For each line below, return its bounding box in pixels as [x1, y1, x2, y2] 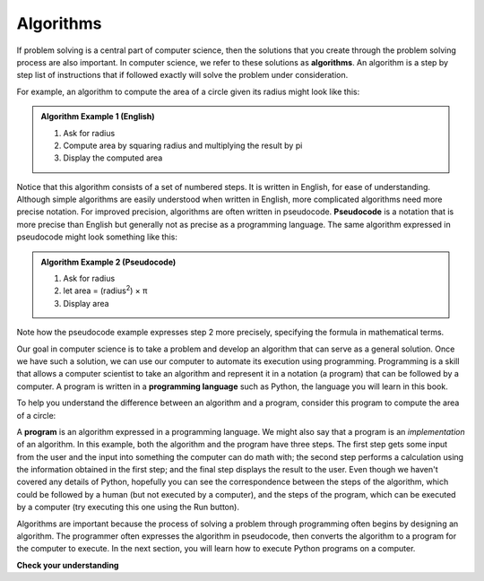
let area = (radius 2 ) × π [63, 283, 148, 296]
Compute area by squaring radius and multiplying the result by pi [63, 140, 303, 151]
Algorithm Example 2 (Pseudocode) [40, 256, 177, 267]
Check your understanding [16, 559, 119, 570]
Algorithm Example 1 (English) [40, 111, 156, 122]
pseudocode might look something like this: [16, 231, 178, 242]
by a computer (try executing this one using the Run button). [16, 502, 239, 513]
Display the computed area [63, 152, 163, 163]
